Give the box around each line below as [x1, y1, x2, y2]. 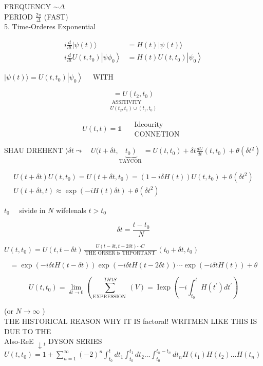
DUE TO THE [4, 325, 51, 336]
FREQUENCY [4, 1, 51, 11]
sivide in [19, 204, 46, 215]
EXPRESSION [92, 294, 126, 299]
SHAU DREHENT [4, 145, 63, 156]
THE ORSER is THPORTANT [85, 250, 156, 256]
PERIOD [4, 11, 33, 22]
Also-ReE [4, 336, 34, 346]
